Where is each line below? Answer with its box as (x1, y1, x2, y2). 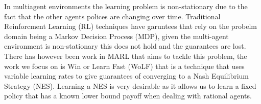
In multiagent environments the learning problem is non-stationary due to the (4, 1, 248, 11)
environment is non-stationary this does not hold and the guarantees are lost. (4, 41, 246, 51)
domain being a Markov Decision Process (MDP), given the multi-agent (4, 30, 229, 41)
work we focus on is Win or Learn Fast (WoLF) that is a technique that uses (4, 60, 245, 71)
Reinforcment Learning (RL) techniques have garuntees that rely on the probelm (4, 21, 257, 31)
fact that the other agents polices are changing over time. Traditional (4, 11, 221, 21)
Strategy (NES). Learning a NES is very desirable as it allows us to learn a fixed (4, 80, 256, 91)
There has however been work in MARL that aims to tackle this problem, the (4, 50, 247, 61)
